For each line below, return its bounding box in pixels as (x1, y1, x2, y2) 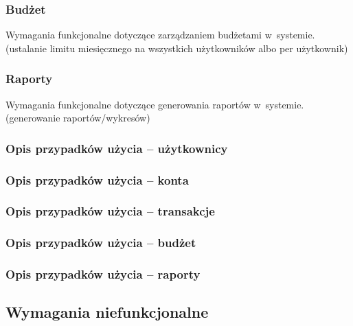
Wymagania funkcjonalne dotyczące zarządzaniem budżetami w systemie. (5, 27, 315, 42)
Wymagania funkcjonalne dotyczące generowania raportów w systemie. (5, 97, 304, 111)
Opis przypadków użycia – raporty (5, 266, 201, 283)
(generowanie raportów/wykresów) (5, 110, 150, 125)
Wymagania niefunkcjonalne (5, 301, 209, 323)
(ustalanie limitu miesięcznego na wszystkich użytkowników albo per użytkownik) (5, 40, 348, 55)
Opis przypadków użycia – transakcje (5, 202, 215, 220)
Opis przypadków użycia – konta (5, 171, 189, 188)
